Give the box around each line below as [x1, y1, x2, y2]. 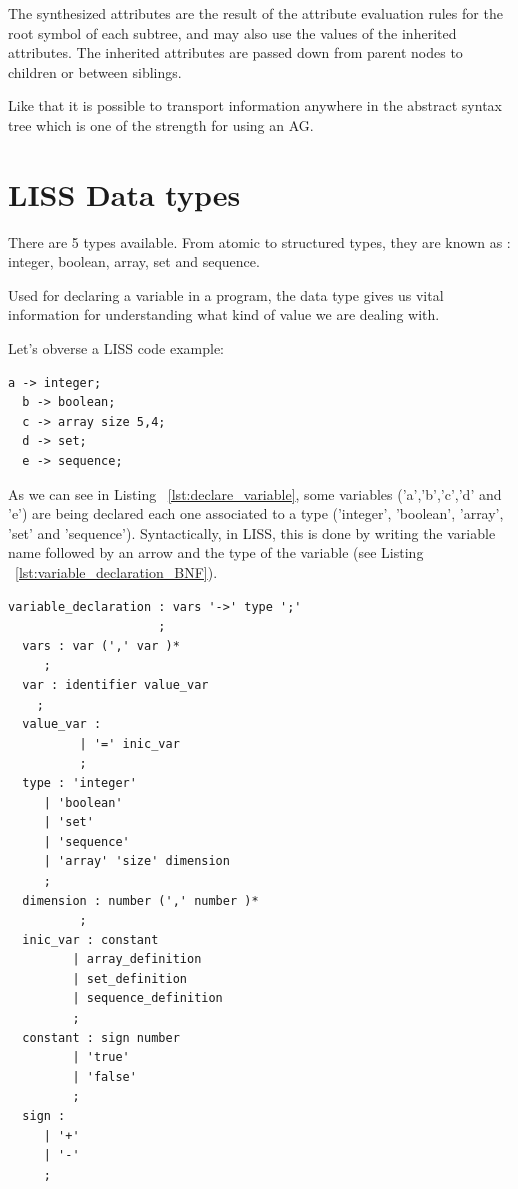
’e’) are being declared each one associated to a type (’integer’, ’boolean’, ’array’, [8, 503, 504, 524]
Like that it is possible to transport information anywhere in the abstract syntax [8, 95, 502, 116]
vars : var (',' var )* [22, 638, 180, 653]
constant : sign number [22, 1030, 180, 1045]
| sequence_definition [72, 991, 223, 1006]
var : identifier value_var [22, 677, 209, 692]
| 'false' [72, 1069, 137, 1084]
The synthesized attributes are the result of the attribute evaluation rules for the [8, 3, 503, 23]
